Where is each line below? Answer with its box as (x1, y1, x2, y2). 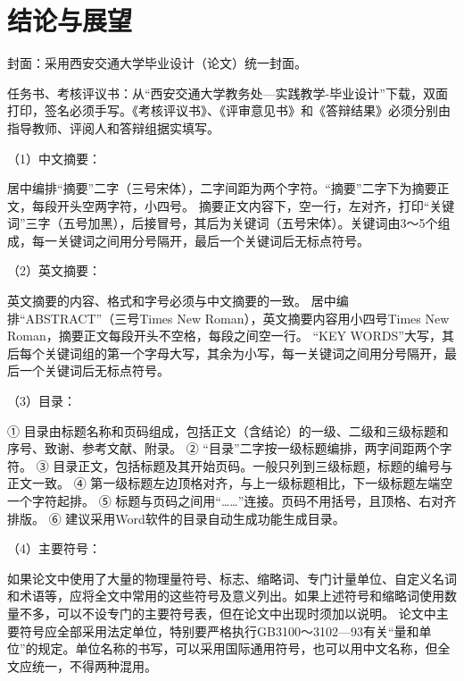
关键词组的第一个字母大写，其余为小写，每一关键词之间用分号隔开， (44, 343, 444, 362)
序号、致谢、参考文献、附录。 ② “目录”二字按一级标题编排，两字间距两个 (7, 439, 440, 458)
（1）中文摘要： (7, 148, 101, 167)
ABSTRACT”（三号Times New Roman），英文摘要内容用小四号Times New (25, 308, 450, 327)
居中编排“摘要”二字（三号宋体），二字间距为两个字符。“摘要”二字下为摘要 (7, 179, 437, 198)
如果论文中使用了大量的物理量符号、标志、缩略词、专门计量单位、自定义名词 (7, 568, 457, 587)
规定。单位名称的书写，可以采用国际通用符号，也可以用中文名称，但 (37, 639, 438, 658)
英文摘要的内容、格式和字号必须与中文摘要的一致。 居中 (7, 291, 336, 310)
